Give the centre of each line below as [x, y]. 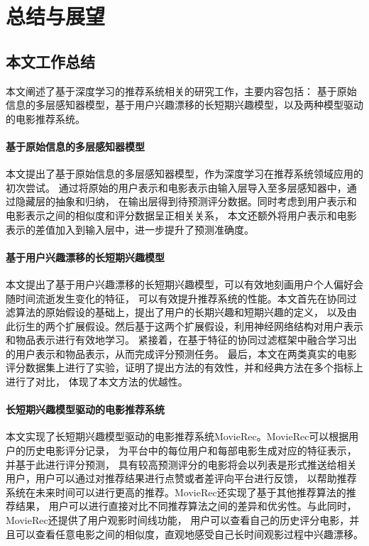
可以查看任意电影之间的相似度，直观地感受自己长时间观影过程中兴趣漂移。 [189, 534]
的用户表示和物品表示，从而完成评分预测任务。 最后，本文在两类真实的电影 [181, 353]
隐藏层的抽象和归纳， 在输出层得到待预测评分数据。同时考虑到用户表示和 [186, 201]
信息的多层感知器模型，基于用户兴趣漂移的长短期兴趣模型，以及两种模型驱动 [184, 105]
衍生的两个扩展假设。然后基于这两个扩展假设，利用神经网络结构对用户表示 [189, 326]
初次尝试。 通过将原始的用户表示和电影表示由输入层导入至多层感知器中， [176, 187]
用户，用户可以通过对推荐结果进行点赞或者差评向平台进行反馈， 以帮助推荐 [181, 478]
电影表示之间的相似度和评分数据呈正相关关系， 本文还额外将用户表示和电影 [181, 215]
